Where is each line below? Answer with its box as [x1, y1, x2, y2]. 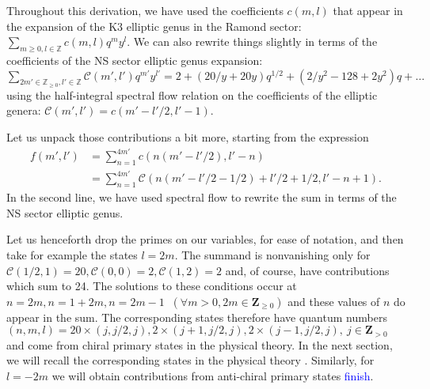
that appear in [333, 2, 403, 18]
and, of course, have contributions [225, 262, 390, 278]
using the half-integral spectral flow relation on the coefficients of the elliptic [6, 86, 378, 103]
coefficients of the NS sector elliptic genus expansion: [6, 51, 263, 68]
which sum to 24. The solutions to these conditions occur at [6, 278, 297, 294]
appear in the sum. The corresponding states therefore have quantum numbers [6, 308, 387, 325]
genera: [6, 102, 41, 119]
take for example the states [6, 247, 138, 262]
